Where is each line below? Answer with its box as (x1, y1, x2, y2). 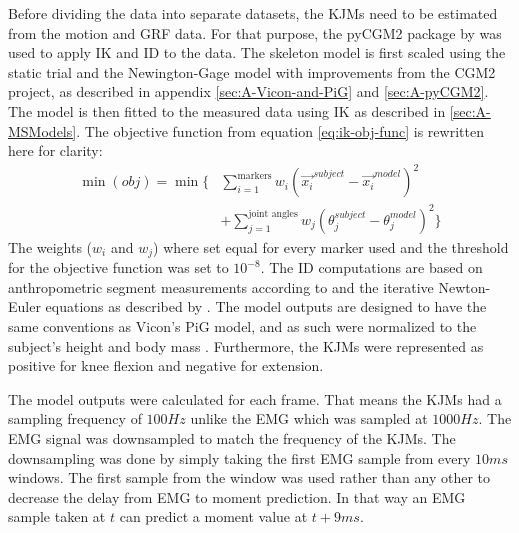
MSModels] (8, 120, 77, 141)
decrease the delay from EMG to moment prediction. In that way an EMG (8, 486, 466, 507)
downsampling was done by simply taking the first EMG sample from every (8, 447, 471, 468)
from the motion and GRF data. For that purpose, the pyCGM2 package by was (8, 22, 502, 43)
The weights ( (8, 236, 93, 257)
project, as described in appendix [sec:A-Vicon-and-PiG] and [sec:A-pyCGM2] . (8, 81, 489, 102)
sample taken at (8, 506, 106, 527)
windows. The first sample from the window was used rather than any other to (8, 467, 491, 488)
